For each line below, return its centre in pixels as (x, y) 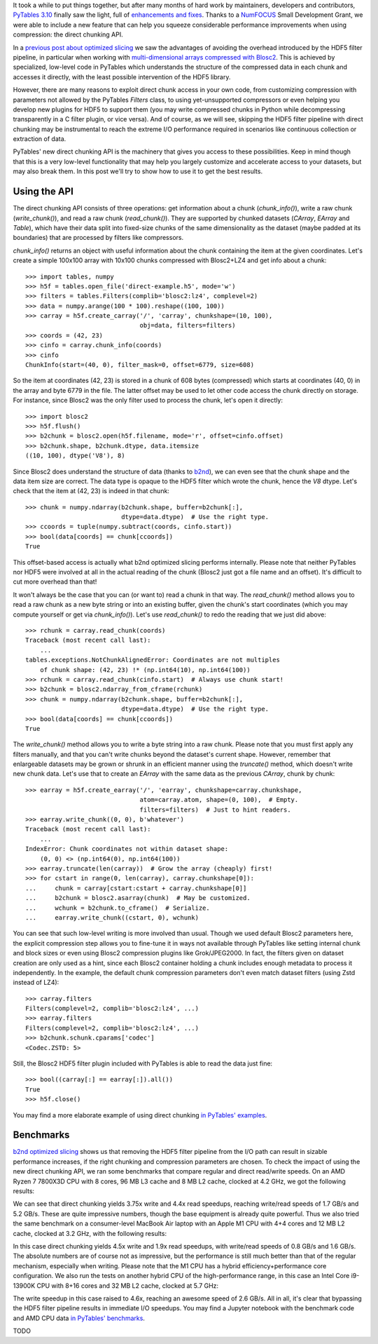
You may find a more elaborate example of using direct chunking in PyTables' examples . (140, 1115)
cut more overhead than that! (55, 582)
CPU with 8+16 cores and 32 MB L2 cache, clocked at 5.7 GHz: (128, 1285)
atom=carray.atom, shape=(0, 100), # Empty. (219, 800)
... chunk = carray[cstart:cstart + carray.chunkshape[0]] (136, 888)
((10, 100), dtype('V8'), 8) (75, 456)
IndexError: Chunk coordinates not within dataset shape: (127, 849)
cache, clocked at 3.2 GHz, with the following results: (90, 1233)
